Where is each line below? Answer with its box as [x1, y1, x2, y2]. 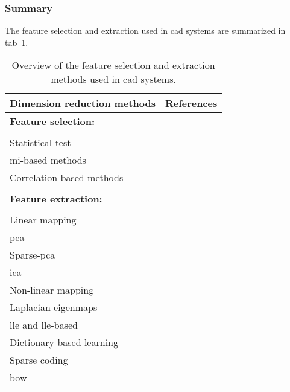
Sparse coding [10, 353, 68, 367]
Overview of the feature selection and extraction [11, 58, 215, 72]
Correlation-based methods [10, 170, 124, 185]
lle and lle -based [10, 318, 78, 332]
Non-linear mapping [10, 283, 94, 297]
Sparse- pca [10, 248, 55, 262]
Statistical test [10, 135, 71, 150]
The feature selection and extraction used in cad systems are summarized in [5, 24, 286, 37]
